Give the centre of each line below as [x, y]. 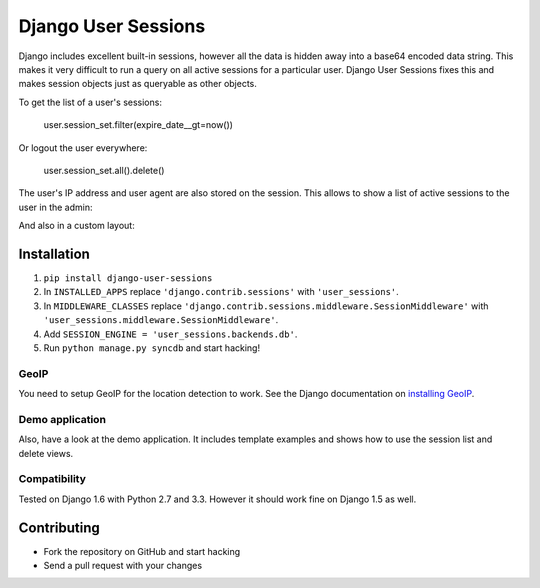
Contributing [59, 527]
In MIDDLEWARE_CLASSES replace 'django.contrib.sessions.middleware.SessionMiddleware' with [266, 306]
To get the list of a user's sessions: [90, 102]
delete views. [46, 453]
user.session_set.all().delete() [104, 170]
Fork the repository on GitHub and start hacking [142, 551]
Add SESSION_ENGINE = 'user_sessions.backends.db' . [170, 334]
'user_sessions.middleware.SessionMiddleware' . [161, 320]
